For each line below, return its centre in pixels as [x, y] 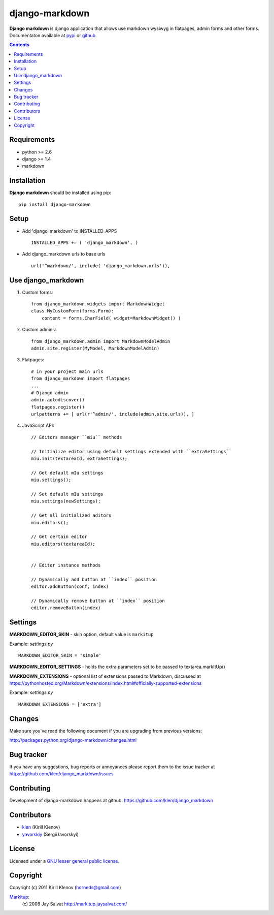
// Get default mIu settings [67, 473]
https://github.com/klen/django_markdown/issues [61, 774]
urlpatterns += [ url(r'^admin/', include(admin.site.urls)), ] [113, 414]
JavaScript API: [38, 425]
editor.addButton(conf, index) [70, 587]
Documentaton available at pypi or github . [53, 35]
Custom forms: [38, 292]
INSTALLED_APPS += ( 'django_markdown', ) [85, 242]
